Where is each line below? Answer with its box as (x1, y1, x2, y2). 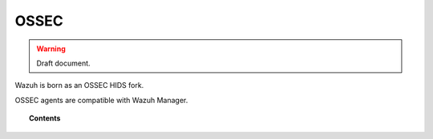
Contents (29, 113, 61, 123)
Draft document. (36, 58, 91, 68)
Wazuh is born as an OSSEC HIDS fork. (14, 81, 144, 90)
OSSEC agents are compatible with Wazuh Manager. (14, 95, 188, 105)
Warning (36, 44, 66, 54)
